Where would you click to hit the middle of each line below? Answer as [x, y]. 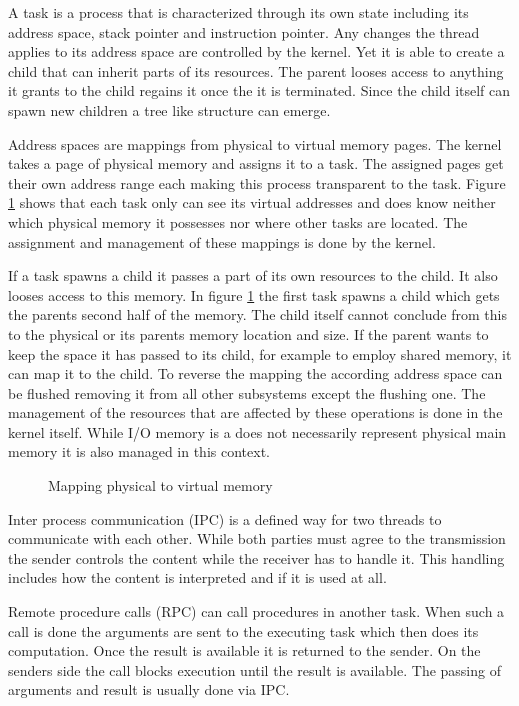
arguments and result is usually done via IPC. [149, 689]
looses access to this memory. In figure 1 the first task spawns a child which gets [254, 294]
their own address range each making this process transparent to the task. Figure [257, 182]
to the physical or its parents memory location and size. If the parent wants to [248, 333]
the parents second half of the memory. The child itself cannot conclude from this [257, 314]
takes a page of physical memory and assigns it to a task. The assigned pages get [256, 163]
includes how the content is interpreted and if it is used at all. [197, 577]
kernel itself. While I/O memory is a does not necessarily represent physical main [257, 431]
